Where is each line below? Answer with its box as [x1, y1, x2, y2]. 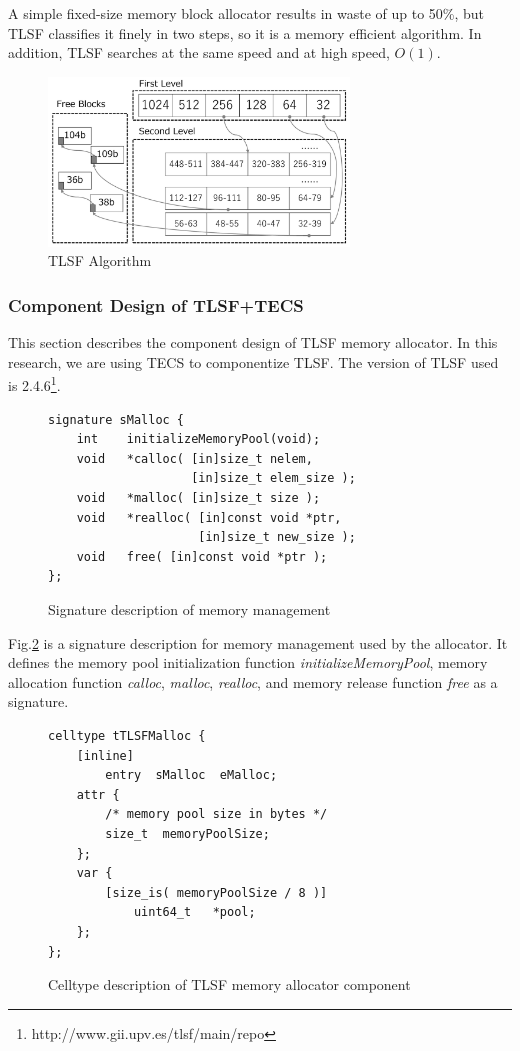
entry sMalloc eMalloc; [105, 768, 278, 783]
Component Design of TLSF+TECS [8, 292, 304, 317]
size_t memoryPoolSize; [105, 826, 270, 841]
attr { [76, 787, 120, 802]
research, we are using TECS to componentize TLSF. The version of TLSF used [8, 351, 499, 372]
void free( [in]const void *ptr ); [76, 549, 328, 564]
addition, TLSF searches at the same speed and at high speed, [8, 42, 390, 63]
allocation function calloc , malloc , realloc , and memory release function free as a [8, 671, 498, 692]
